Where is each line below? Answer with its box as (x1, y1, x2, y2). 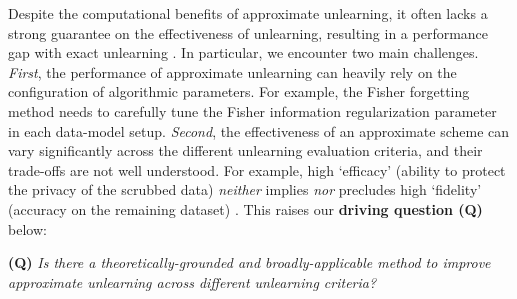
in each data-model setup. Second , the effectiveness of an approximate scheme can (8, 120, 510, 141)
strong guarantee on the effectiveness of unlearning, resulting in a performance (8, 22, 489, 43)
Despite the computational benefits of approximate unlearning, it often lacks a (8, 3, 488, 23)
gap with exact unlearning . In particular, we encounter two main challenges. (8, 42, 479, 63)
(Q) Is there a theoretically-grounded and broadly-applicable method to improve (8, 252, 491, 273)
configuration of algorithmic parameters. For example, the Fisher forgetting (8, 81, 470, 102)
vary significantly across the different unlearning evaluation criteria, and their (8, 140, 483, 161)
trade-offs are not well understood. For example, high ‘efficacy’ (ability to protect (8, 159, 506, 180)
